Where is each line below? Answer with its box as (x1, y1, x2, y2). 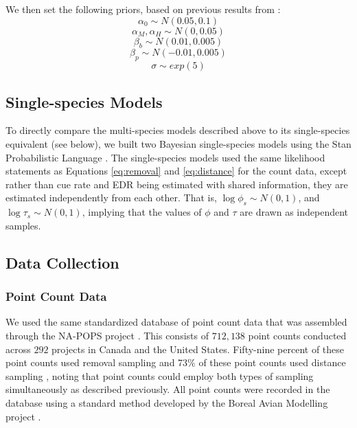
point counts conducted (248, 328, 347, 342)
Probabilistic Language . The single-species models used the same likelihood (5, 150, 325, 164)
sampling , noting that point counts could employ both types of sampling (5, 368, 314, 383)
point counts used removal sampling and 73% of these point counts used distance (5, 355, 346, 370)
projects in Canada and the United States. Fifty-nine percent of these (51, 341, 345, 356)
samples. (5, 218, 41, 232)
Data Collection (5, 251, 119, 273)
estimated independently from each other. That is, (5, 190, 217, 205)
